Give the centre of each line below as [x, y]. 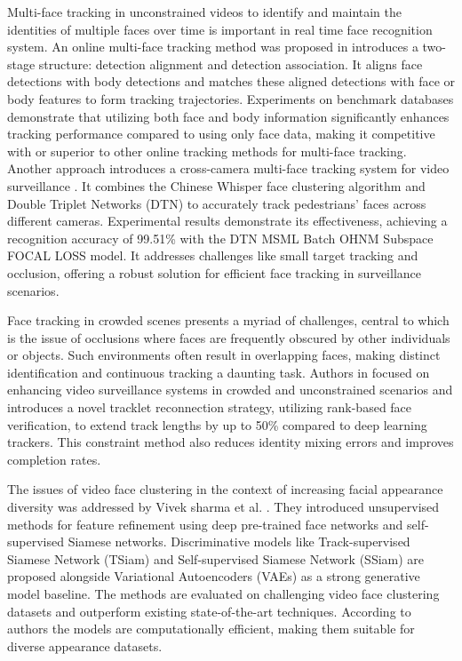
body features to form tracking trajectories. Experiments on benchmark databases [231, 98]
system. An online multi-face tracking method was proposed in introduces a [213, 47]
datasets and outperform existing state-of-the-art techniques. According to [209, 611]
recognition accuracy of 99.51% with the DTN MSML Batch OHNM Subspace [220, 238]
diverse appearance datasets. [85, 645]
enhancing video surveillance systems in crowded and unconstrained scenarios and [230, 390]
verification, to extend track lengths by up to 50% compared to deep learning [217, 424]
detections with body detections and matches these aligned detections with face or [231, 81]
